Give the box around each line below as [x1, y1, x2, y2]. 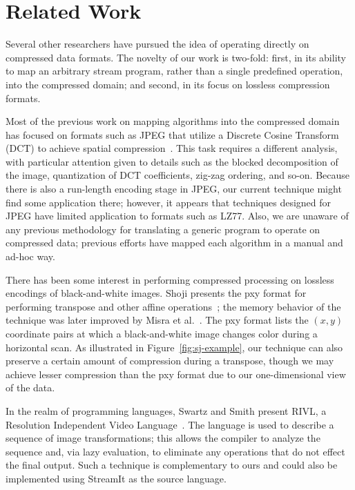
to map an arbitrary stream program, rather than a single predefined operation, [6, 63, 343, 78]
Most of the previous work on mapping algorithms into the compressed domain [6, 114, 340, 128]
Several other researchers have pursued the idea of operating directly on [6, 37, 309, 51]
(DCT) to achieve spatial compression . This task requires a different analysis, [6, 141, 338, 155]
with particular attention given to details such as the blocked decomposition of [6, 154, 338, 168]
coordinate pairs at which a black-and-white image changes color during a [6, 326, 318, 340]
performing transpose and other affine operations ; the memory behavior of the [6, 299, 341, 313]
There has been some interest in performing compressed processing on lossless [6, 272, 334, 286]
